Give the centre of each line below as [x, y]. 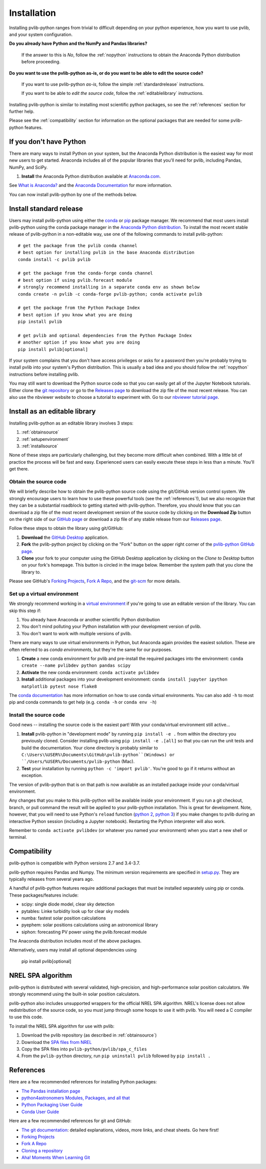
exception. [32, 776]
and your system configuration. [41, 34]
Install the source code [37, 715]
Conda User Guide [40, 1112]
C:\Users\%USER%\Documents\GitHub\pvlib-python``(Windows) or [98, 755]
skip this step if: [25, 610]
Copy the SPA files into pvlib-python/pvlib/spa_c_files [84, 1049]
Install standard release [46, 208]
